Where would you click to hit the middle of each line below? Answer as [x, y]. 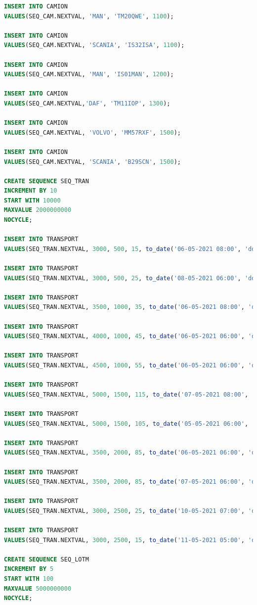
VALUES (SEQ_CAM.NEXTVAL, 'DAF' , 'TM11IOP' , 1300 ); [87, 103]
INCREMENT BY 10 [31, 191]
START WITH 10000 [32, 200]
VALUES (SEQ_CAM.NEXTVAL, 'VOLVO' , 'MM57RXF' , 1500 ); [92, 132]
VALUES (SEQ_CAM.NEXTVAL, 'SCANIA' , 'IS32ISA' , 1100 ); [94, 45]
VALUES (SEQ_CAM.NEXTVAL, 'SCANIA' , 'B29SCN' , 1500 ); [92, 162]
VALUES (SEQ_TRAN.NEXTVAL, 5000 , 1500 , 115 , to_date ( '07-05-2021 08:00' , [126, 394]
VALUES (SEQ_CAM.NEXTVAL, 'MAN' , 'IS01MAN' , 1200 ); [89, 75]
